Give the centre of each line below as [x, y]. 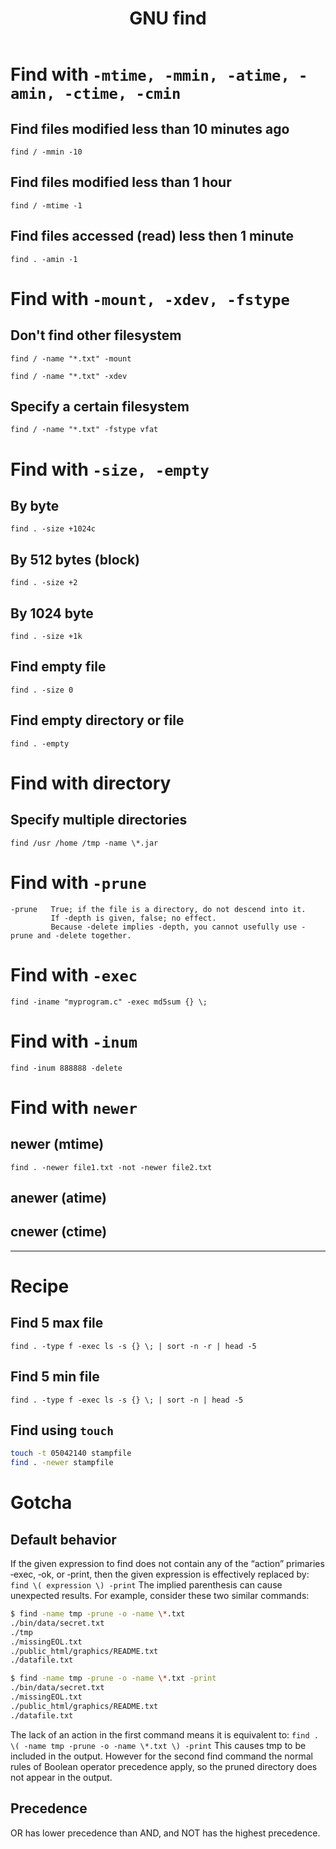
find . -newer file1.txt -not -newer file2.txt [111, 1167]
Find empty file [58, 667]
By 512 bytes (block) [75, 559]
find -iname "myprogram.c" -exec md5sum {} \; [109, 1002]
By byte [35, 506]
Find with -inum [74, 1041]
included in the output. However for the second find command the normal [161, 1756]
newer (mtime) [57, 1144]
